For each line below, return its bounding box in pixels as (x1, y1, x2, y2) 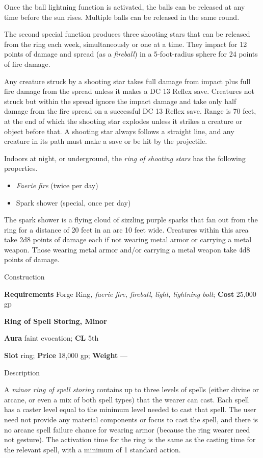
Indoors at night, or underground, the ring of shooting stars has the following (4, 152, 246, 163)
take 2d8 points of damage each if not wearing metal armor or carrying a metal (4, 234, 252, 245)
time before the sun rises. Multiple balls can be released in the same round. (4, 11, 240, 22)
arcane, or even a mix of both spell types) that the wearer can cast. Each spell (4, 394, 249, 404)
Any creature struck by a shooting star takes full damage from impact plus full (4, 75, 251, 86)
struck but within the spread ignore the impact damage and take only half (4, 95, 236, 106)
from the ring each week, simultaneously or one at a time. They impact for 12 (4, 38, 247, 49)
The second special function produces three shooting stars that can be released (4, 29, 250, 39)
